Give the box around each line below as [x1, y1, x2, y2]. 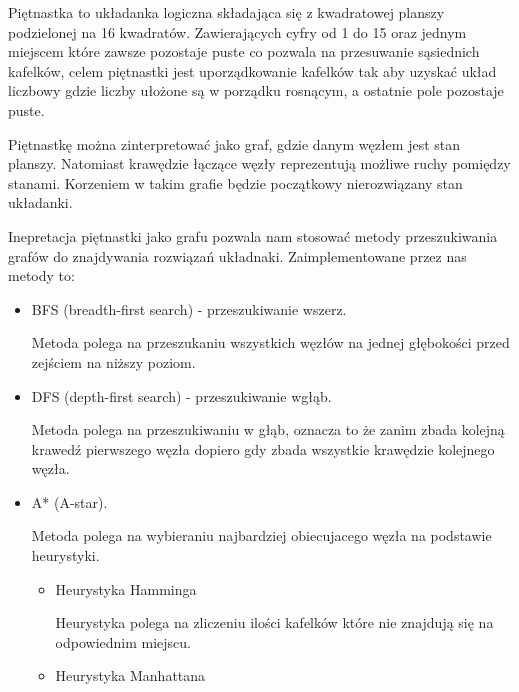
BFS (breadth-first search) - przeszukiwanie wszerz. [31, 298, 347, 319]
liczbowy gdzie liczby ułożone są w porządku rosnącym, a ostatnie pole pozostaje [8, 80, 504, 101]
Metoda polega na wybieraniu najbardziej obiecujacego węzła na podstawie [31, 525, 492, 546]
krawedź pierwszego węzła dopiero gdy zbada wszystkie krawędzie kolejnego [31, 438, 495, 459]
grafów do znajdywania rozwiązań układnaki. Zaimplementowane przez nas [8, 245, 467, 266]
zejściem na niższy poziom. [31, 351, 196, 372]
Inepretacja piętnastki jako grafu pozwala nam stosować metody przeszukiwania [8, 225, 498, 246]
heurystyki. [31, 545, 100, 566]
